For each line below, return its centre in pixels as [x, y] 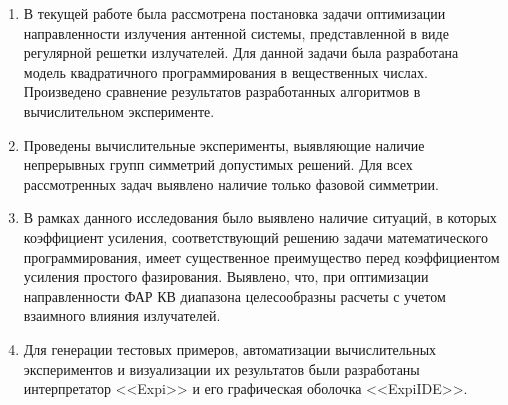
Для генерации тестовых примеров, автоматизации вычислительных [230, 348]
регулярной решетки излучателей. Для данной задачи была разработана [241, 52]
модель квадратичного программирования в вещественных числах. [225, 71]
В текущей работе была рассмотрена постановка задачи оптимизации [234, 13]
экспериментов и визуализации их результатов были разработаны [221, 368]
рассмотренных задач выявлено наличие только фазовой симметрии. [231, 183]
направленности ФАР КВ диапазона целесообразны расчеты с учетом [234, 295]
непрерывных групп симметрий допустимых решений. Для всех [218, 164]
